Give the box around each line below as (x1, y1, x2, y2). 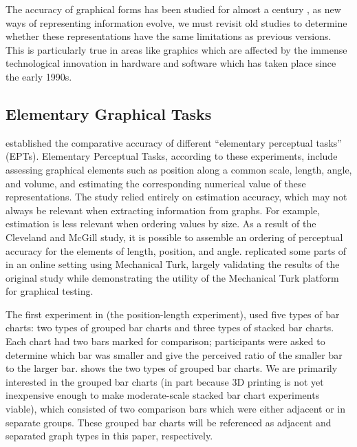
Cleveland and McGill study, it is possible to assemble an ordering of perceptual (6, 229, 343, 244)
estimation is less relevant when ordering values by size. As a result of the (6, 216, 316, 231)
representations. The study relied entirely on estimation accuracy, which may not (6, 189, 347, 204)
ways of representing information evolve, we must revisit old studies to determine (6, 15, 347, 30)
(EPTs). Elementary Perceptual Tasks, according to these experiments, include (6, 149, 338, 163)
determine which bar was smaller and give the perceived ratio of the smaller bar (6, 347, 343, 362)
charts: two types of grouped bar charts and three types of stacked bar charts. (6, 320, 334, 335)
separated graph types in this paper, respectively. (6, 428, 213, 443)
